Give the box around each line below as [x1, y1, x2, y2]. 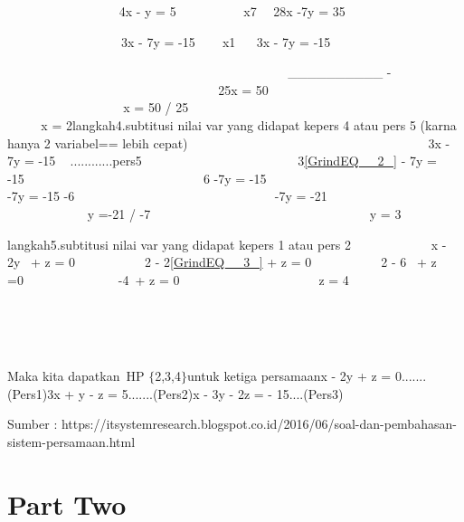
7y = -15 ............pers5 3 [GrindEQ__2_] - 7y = [7, 151, 437, 170]
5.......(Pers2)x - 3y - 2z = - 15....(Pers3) [121, 384, 344, 403]
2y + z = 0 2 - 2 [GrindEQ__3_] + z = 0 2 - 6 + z [7, 252, 437, 271]
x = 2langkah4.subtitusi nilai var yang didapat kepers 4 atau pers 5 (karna [41, 115, 457, 134]
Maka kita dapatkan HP [7, 366, 145, 385]
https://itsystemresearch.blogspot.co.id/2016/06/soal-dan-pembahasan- [61, 414, 457, 433]
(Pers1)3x [7, 384, 61, 403]
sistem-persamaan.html [7, 432, 136, 451]
